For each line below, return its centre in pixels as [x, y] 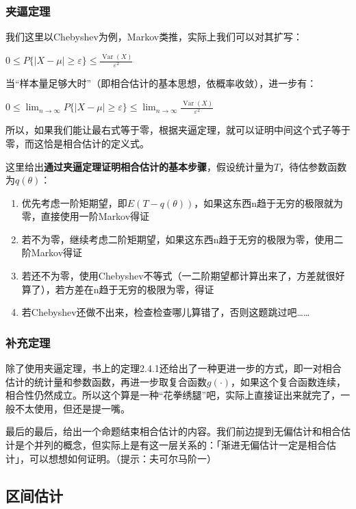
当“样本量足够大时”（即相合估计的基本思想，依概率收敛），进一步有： [161, 83]
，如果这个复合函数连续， [289, 381]
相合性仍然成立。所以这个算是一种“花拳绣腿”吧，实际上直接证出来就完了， [173, 395]
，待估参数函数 [313, 166]
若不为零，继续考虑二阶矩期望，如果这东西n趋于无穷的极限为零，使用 [178, 239]
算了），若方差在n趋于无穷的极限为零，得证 [118, 289]
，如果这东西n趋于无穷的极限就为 [269, 202]
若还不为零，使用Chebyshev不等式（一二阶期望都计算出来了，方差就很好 [183, 276]
